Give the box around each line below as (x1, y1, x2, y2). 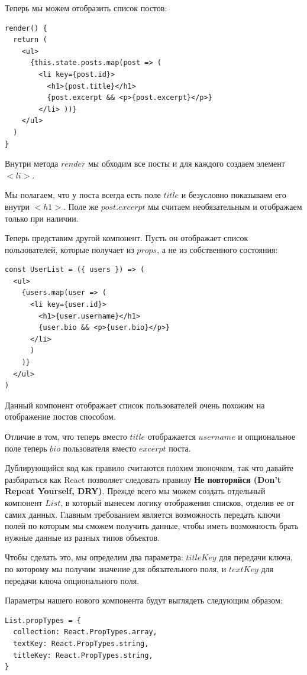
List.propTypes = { (5, 616, 81, 625)
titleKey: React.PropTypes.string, (13, 651, 153, 660)
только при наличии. (5, 212, 79, 224)
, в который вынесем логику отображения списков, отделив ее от (60, 496, 295, 508)
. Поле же (63, 200, 98, 212)
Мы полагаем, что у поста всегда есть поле (5, 189, 161, 201)
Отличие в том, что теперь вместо (5, 430, 127, 442)
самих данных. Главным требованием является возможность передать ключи (5, 508, 280, 520)
